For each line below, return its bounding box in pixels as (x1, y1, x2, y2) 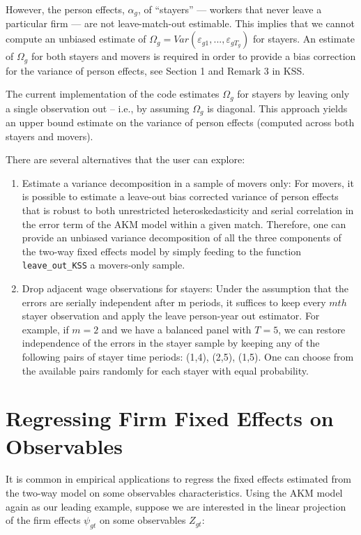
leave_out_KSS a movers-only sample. (22, 257, 185, 272)
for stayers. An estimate (252, 31, 355, 46)
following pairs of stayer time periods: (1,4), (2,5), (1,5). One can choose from (22, 349, 354, 363)
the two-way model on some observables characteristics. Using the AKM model (6, 485, 343, 500)
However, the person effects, (6, 2, 125, 16)
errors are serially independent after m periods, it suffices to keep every (22, 294, 326, 309)
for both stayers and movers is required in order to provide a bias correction (31, 49, 356, 63)
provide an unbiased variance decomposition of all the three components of (22, 230, 341, 245)
